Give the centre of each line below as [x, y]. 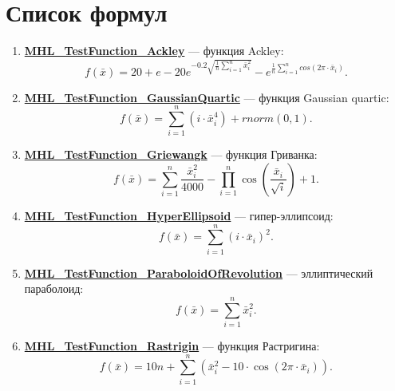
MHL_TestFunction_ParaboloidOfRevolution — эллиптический [199, 273]
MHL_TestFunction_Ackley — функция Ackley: [154, 51]
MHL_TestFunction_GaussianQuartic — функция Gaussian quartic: [207, 97]
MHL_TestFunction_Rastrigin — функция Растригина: [172, 345]
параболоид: [54, 288]
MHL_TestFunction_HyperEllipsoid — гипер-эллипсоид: [179, 215]
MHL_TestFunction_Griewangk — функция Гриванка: [171, 154]
